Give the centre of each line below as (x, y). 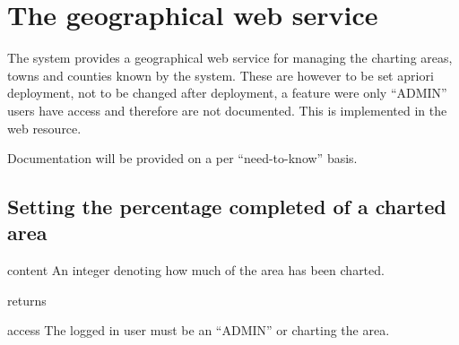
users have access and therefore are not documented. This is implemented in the (227, 110)
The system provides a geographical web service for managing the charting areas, (230, 58)
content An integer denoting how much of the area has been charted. (196, 270)
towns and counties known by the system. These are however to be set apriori (221, 75)
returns (27, 300)
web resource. (44, 128)
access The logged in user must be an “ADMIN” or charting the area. (199, 330)
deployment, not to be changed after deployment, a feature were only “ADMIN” (227, 93)
